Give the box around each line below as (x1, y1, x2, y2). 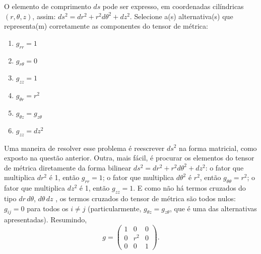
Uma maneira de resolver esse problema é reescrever (4, 142, 165, 153)
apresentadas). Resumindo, (4, 214, 87, 225)
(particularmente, (88, 203, 142, 213)
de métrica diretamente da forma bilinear (4, 162, 132, 173)
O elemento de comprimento (4, 1, 91, 11)
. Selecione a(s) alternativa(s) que (129, 11, 233, 21)
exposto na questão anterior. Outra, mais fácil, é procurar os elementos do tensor (4, 152, 254, 163)
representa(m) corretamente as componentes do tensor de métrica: (4, 21, 208, 31)
